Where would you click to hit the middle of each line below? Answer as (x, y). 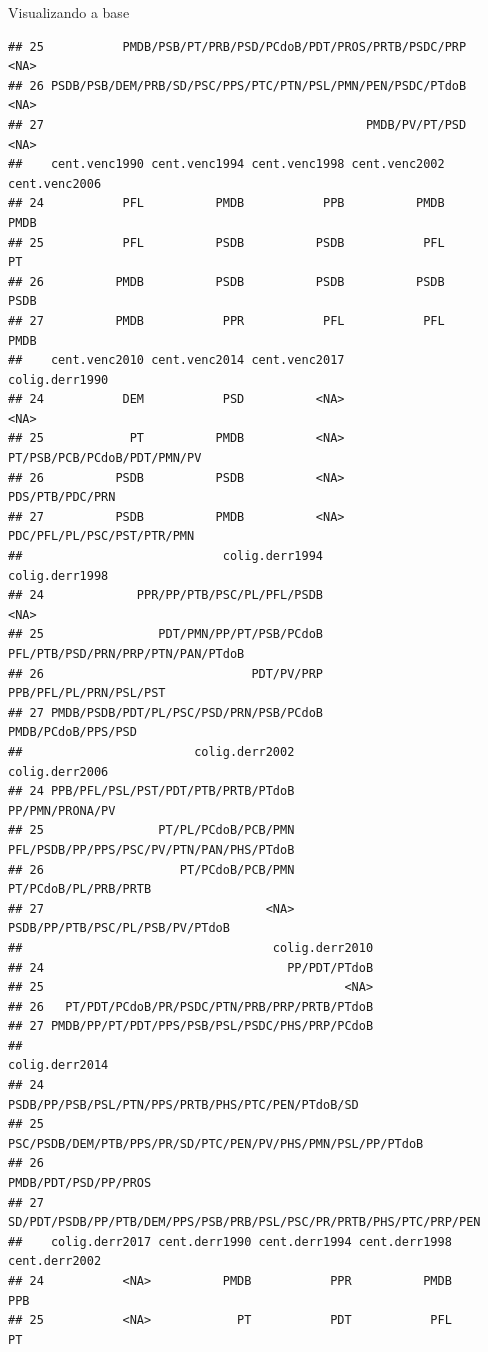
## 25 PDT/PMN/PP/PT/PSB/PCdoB (165, 634)
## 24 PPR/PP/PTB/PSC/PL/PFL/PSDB (165, 595)
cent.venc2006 (55, 183)
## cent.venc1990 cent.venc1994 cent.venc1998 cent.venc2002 (226, 164)
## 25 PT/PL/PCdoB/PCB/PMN (151, 830)
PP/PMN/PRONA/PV (62, 810)
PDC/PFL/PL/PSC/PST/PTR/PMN (101, 536)
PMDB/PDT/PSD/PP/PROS (80, 1183)
